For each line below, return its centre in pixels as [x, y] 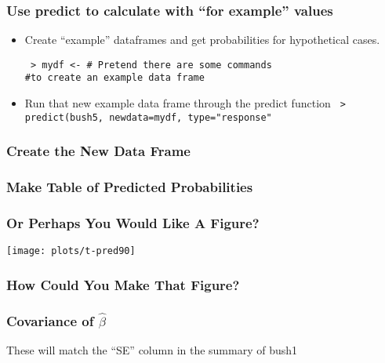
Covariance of [50, 320]
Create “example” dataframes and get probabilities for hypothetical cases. [202, 40]
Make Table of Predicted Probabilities [130, 187]
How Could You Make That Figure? [123, 284]
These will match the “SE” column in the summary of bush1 [152, 350]
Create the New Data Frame [98, 151]
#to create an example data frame [114, 78]
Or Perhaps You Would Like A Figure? [133, 223]
